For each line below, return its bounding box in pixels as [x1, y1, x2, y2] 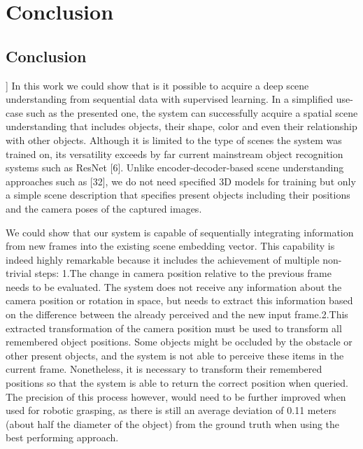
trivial [6, 266, 32, 280]
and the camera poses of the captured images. [6, 201, 202, 215]
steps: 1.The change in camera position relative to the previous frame [34, 266, 332, 280]
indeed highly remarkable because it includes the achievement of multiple [6, 252, 320, 266]
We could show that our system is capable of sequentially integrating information [6, 224, 354, 239]
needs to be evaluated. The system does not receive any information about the [6, 279, 342, 294]
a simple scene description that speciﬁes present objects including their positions [6, 187, 350, 202]
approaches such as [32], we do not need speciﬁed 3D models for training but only [6, 173, 356, 188]
